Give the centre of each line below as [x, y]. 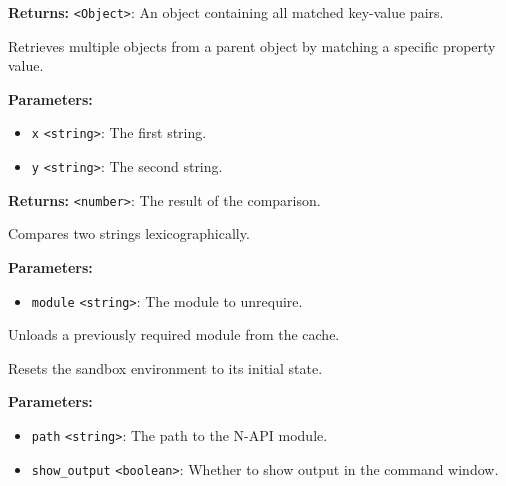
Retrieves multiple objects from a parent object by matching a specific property [252, 45]
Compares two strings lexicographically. [129, 233]
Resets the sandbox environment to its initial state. [165, 367]
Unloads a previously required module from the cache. [174, 334]
